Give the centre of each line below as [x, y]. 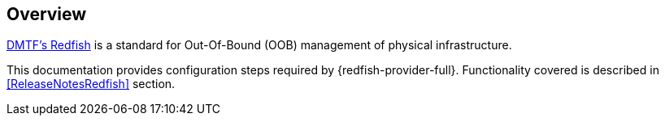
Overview [47, 14]
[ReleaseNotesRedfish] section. [91, 84]
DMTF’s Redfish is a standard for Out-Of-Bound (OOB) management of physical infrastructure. [259, 45]
